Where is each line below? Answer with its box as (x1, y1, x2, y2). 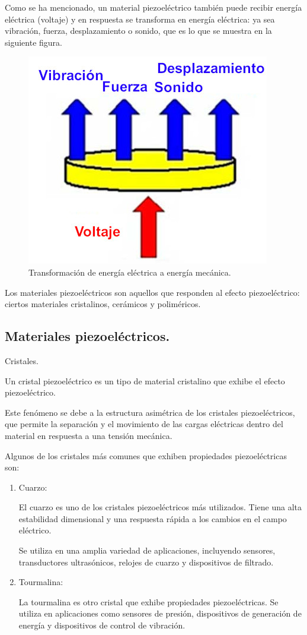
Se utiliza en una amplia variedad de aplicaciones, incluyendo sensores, (18, 544, 276, 557)
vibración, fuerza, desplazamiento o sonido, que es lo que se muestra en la (5, 24, 272, 37)
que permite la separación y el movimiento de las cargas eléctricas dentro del (5, 418, 283, 430)
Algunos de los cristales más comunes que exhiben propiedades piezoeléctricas (5, 449, 287, 462)
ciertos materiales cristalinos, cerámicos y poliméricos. (5, 298, 201, 310)
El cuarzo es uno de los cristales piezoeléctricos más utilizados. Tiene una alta (18, 501, 302, 513)
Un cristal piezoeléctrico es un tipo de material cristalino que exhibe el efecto (5, 374, 285, 387)
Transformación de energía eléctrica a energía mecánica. (28, 266, 231, 278)
